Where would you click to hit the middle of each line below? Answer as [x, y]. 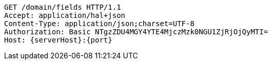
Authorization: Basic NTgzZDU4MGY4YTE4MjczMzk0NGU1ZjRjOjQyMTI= [136, 32]
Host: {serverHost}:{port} [58, 40]
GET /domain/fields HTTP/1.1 [63, 7]
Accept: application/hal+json [65, 15]
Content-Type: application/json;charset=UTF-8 [99, 24]
